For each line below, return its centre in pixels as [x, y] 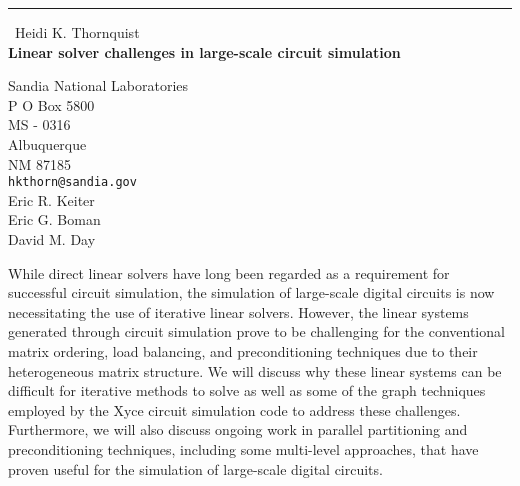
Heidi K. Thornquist [77, 32]
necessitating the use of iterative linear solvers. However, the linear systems [238, 311]
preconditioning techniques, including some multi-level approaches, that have [243, 448]
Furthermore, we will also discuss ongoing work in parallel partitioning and [238, 429]
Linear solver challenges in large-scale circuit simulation [204, 51]
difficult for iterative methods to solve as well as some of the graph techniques [247, 390]
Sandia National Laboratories [98, 85]
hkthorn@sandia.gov [72, 182]
